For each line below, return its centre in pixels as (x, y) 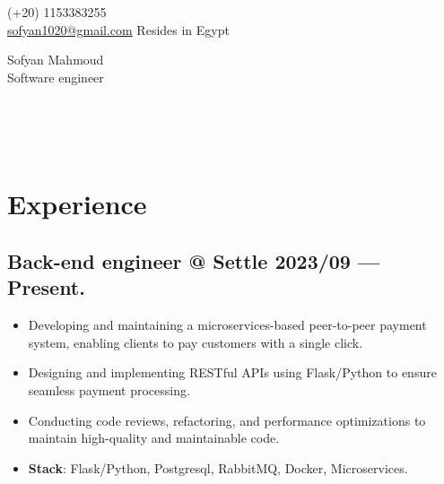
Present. (46, 287)
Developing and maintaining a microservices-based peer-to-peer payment (227, 325)
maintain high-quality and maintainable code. (154, 438)
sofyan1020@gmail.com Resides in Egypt (118, 29)
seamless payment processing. (109, 389)
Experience (77, 204)
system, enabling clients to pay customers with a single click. (196, 342)
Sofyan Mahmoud (56, 60)
